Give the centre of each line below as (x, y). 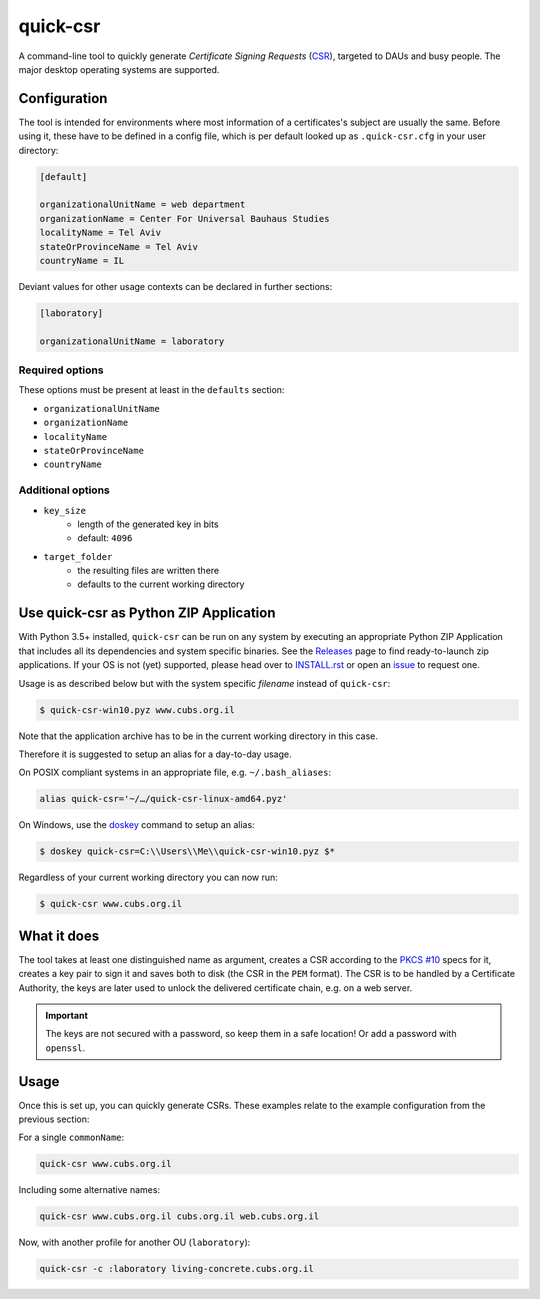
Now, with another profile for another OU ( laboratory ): (134, 1242)
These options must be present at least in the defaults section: (151, 390)
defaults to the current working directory (161, 584)
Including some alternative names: (89, 1190)
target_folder (78, 556)
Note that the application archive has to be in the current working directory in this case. (198, 736)
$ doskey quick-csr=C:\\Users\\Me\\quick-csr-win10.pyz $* (187, 851)
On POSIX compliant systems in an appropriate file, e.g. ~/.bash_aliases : (175, 772)
